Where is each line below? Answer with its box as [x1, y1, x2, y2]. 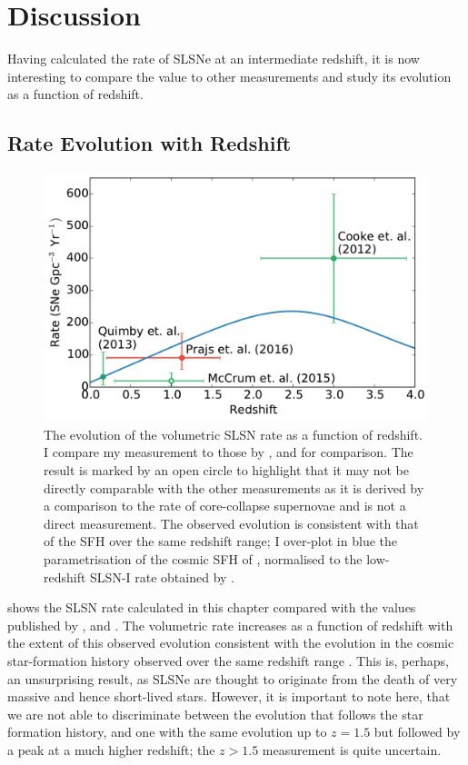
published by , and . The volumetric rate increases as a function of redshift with [7, 615, 453, 634]
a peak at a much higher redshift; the [7, 740, 215, 759]
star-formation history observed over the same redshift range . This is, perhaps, [7, 651, 449, 670]
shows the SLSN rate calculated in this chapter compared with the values [7, 598, 416, 617]
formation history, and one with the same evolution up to [7, 722, 327, 741]
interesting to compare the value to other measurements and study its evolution [7, 66, 452, 85]
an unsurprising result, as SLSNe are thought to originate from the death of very [7, 669, 458, 688]
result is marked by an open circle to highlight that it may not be [44, 461, 409, 479]
